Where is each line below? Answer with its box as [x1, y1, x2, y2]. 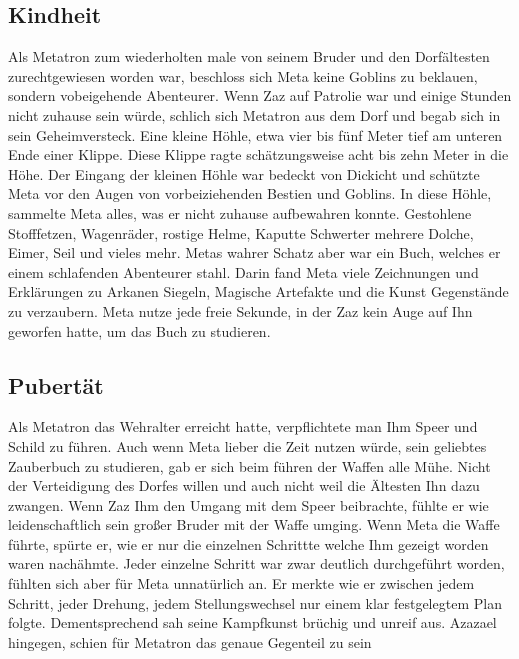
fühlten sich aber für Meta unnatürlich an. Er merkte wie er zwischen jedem [8, 573, 475, 594]
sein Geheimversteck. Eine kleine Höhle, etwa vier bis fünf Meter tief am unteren [8, 124, 503, 145]
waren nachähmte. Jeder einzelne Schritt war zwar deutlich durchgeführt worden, [8, 553, 505, 574]
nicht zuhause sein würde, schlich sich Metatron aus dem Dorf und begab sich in [8, 104, 501, 125]
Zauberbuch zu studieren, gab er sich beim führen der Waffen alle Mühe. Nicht [8, 455, 491, 476]
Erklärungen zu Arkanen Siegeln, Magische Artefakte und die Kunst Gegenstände [8, 281, 509, 302]
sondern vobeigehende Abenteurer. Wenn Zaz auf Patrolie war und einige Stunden [8, 85, 512, 106]
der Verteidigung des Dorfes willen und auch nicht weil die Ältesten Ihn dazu [8, 475, 480, 496]
